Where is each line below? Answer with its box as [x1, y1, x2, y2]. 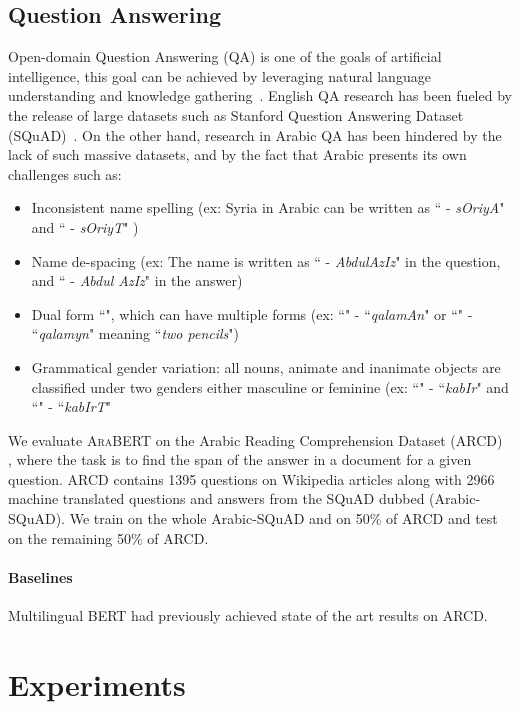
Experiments [8, 663, 186, 704]
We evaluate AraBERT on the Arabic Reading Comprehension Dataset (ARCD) [8, 429, 503, 450]
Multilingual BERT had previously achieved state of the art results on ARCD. [8, 605, 488, 626]
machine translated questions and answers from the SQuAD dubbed [8, 488, 425, 509]
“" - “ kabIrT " [31, 396, 111, 417]
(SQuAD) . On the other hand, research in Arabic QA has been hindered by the [8, 124, 502, 145]
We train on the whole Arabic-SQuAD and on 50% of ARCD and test [69, 508, 498, 529]
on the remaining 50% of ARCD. [8, 527, 209, 548]
